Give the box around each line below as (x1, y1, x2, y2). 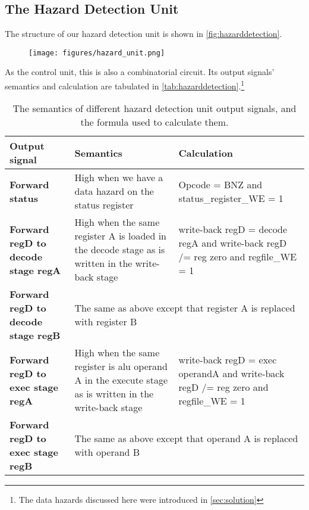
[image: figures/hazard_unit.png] (29, 48, 165, 57)
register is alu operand (74, 359, 168, 374)
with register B (74, 315, 137, 329)
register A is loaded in (74, 229, 166, 243)
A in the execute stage (74, 373, 168, 387)
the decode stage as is (74, 242, 165, 257)
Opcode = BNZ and (178, 177, 263, 191)
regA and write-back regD (178, 235, 287, 250)
